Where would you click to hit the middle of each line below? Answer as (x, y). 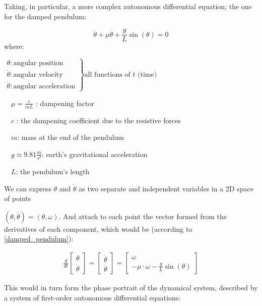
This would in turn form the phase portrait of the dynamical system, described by (131, 288)
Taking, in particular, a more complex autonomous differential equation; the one (128, 6)
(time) (147, 74)
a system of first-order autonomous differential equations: (92, 297)
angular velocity (38, 75)
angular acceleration (44, 86)
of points (18, 198)
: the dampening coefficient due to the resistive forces (99, 120)
